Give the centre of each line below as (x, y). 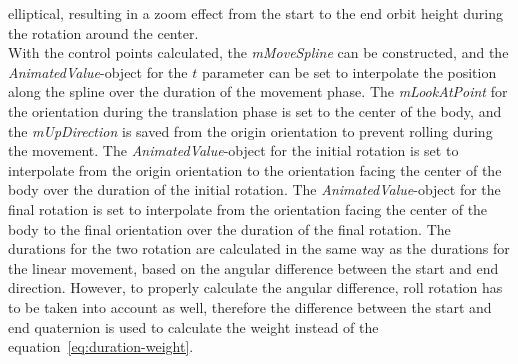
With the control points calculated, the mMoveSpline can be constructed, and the (258, 52)
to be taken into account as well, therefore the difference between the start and (250, 306)
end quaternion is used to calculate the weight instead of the (193, 326)
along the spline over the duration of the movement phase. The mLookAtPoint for (258, 91)
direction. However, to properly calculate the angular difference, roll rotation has (255, 287)
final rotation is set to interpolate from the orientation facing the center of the (248, 208)
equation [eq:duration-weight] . (101, 346)
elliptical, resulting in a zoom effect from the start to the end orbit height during (256, 13)
